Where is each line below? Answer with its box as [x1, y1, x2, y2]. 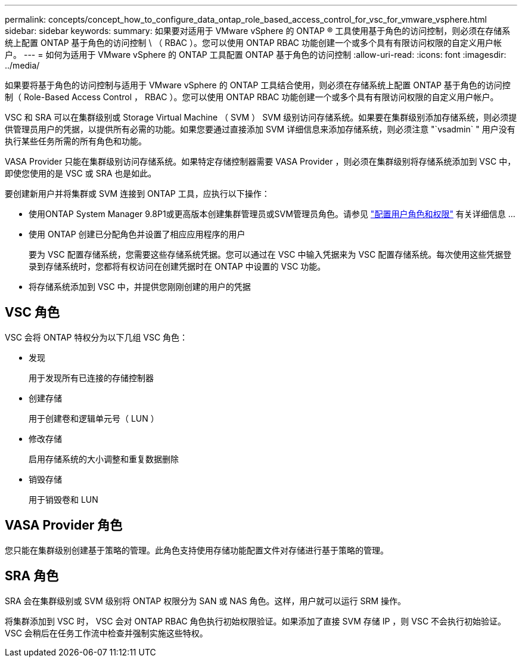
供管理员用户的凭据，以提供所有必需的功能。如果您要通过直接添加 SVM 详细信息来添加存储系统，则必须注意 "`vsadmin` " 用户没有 [5, 124, 515, 134]
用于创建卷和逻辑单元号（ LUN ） [29, 413, 159, 423]
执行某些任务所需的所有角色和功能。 [5, 136, 147, 146]
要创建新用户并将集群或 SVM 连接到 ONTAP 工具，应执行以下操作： [5, 188, 270, 199]
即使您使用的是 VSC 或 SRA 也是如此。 [5, 168, 157, 178]
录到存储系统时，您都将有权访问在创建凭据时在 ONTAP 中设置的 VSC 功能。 [29, 261, 326, 271]
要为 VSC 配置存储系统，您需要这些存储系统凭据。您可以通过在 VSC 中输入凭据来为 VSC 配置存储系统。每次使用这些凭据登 [29, 249, 512, 259]
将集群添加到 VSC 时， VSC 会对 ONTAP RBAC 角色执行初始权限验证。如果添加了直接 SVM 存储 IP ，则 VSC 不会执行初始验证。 [5, 615, 507, 626]
